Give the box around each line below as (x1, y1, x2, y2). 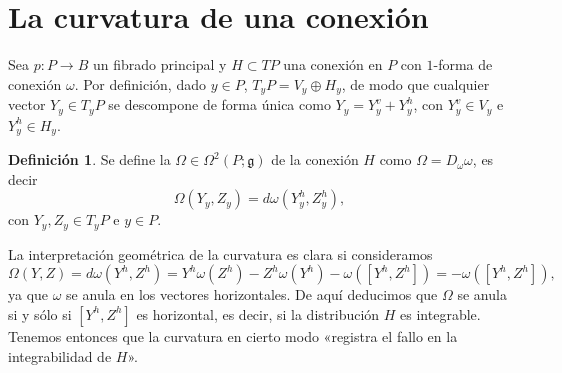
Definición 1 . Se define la (8, 149, 171, 170)
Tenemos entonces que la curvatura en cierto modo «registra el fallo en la (8, 325, 458, 346)
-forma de (433, 54, 493, 75)
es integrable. (400, 303, 481, 324)
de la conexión (271, 149, 359, 170)
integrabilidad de (8, 345, 112, 366)
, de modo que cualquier (341, 73, 490, 94)
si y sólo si (8, 303, 72, 324)
